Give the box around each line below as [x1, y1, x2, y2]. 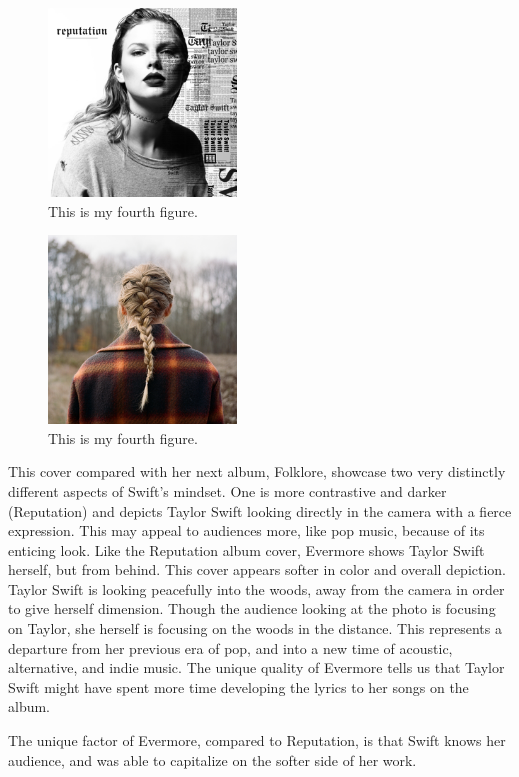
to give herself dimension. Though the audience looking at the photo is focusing [8, 598, 496, 619]
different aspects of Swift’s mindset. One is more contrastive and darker [8, 480, 447, 501]
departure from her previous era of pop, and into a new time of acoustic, [8, 637, 453, 658]
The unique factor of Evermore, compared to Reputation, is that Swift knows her [8, 730, 506, 751]
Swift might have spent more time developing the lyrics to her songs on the [8, 676, 469, 697]
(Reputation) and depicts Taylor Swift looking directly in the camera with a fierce [8, 500, 512, 521]
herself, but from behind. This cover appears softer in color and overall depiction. [8, 559, 507, 580]
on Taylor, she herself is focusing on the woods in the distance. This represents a [8, 618, 502, 639]
